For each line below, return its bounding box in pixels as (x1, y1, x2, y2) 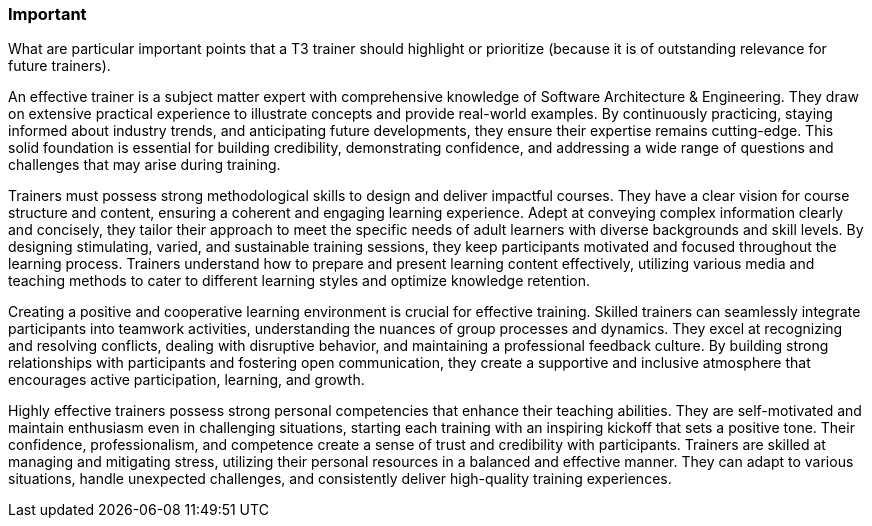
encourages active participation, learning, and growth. (8, 371, 365, 389)
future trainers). (8, 57, 111, 75)
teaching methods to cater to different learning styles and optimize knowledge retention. (8, 272, 591, 290)
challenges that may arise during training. (8, 156, 281, 174)
